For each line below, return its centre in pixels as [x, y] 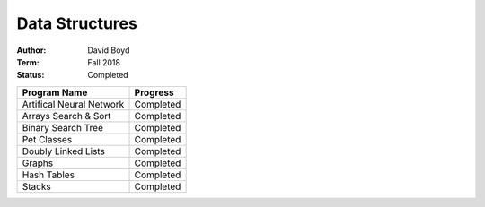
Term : [28, 62]
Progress [154, 92]
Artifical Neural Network [73, 104]
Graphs [38, 163]
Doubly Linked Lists [63, 151]
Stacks [36, 186]
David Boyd [109, 50]
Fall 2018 [104, 62]
